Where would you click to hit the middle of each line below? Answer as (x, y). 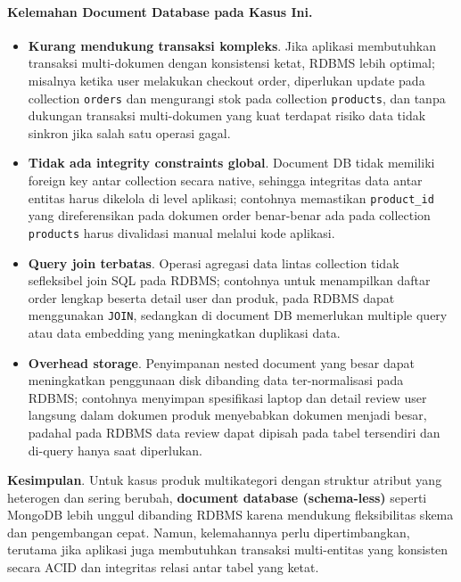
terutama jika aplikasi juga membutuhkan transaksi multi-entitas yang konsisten (228, 549)
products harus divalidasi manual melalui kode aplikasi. (181, 232)
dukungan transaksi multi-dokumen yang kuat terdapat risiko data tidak (227, 115)
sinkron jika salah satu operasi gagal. (129, 132)
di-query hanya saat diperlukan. (115, 450)
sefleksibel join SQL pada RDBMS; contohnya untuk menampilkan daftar (229, 280)
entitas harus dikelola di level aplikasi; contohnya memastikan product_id (231, 197)
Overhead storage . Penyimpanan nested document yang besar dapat (221, 362)
